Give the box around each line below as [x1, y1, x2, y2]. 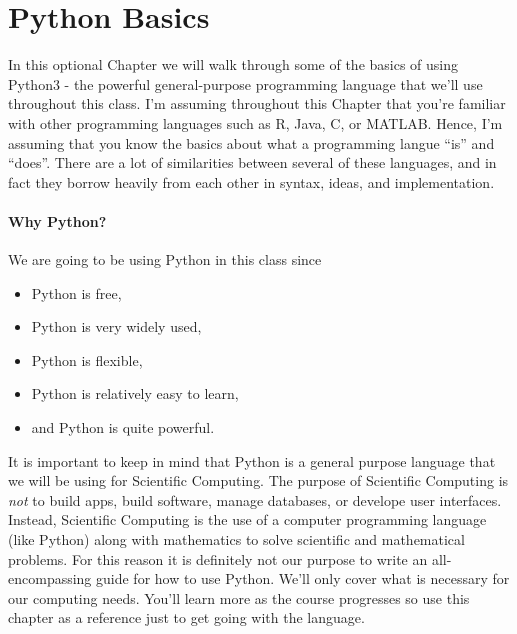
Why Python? [8, 210, 107, 231]
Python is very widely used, [31, 316, 202, 337]
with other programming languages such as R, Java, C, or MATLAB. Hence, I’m [8, 112, 503, 133]
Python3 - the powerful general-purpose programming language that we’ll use [8, 73, 483, 94]
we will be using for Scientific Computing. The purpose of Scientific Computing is [8, 470, 509, 491]
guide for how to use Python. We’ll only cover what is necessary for [96, 568, 510, 589]
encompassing [8, 568, 92, 589]
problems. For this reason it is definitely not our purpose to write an [8, 548, 428, 569]
